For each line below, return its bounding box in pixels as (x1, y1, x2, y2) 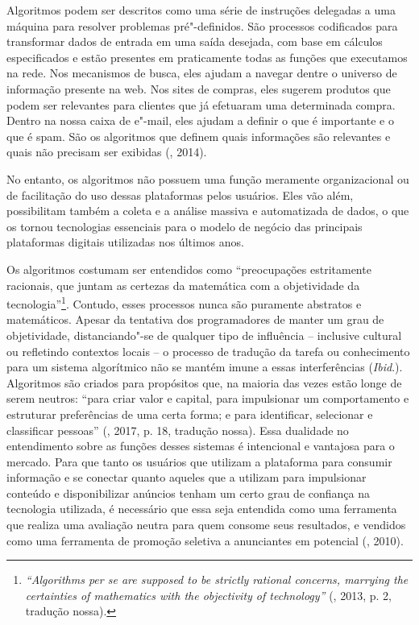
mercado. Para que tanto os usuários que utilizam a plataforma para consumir (6, 453, 392, 470)
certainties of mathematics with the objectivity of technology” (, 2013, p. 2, (25, 586, 392, 603)
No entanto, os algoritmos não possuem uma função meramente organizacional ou (6, 170, 409, 187)
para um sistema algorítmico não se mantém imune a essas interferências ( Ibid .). (6, 358, 403, 375)
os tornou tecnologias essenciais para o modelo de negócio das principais (6, 217, 363, 234)
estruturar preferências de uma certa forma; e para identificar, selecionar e (6, 405, 373, 422)
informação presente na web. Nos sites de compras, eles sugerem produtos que (6, 80, 391, 97)
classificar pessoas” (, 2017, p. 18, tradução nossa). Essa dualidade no (6, 421, 349, 438)
